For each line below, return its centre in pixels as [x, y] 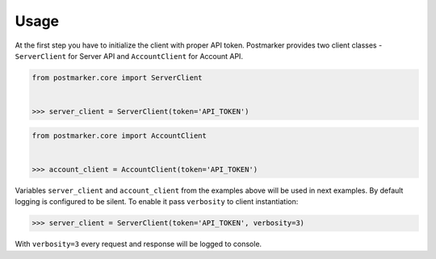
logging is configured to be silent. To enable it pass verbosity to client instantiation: [157, 202]
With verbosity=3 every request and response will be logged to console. [138, 244]
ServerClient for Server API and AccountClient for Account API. [129, 56]
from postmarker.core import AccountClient [119, 136]
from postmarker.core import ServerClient [117, 77]
